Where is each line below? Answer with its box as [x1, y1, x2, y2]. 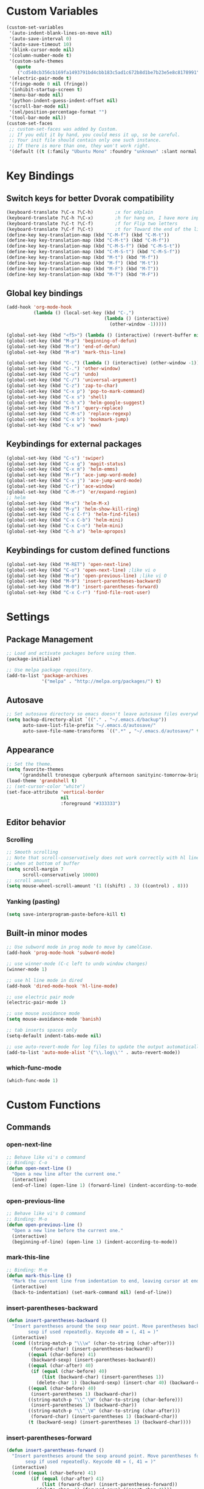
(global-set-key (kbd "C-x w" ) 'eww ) [6, 422, 102, 428]
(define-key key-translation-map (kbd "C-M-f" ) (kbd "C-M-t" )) [6, 232, 170, 238]
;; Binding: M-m [6, 1267, 47, 1273]
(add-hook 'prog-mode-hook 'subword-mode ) [6, 950, 115, 956]
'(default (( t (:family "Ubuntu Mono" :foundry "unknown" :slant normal [8, 149, 197, 155]
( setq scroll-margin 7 [6, 866, 64, 872]
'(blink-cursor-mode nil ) [8, 47, 75, 53]
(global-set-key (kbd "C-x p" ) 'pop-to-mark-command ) [6, 388, 146, 394]
